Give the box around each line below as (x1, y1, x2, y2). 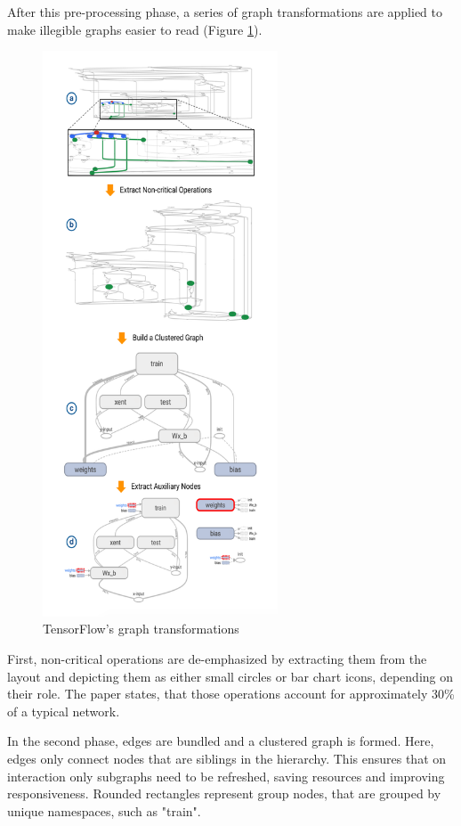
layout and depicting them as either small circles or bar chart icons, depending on (7, 667, 454, 685)
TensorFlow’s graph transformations (43, 619, 239, 638)
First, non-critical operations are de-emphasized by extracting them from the (7, 649, 427, 667)
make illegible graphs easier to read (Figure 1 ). (7, 20, 263, 38)
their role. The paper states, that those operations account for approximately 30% (7, 684, 455, 703)
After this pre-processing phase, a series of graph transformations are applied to (7, 3, 442, 20)
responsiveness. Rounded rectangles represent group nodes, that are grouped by (7, 784, 441, 803)
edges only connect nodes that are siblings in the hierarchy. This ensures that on (7, 748, 447, 767)
